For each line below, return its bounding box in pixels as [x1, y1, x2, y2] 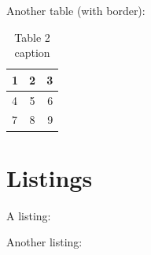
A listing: [6, 207, 51, 223]
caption [14, 44, 50, 61]
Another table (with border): [6, 2, 145, 18]
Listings [6, 161, 93, 193]
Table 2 [14, 28, 50, 45]
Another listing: [6, 234, 83, 250]
